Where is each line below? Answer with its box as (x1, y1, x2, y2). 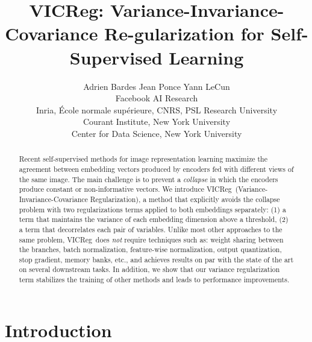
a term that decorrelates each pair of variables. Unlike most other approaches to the (19, 224, 282, 234)
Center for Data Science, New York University (71, 127, 242, 139)
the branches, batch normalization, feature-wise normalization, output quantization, (19, 244, 282, 255)
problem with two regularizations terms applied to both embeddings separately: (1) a (19, 204, 286, 214)
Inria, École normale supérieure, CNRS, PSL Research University (36, 103, 278, 116)
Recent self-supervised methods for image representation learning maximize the (19, 154, 267, 164)
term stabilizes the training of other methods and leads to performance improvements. (19, 274, 290, 285)
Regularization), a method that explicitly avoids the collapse (90, 194, 280, 204)
